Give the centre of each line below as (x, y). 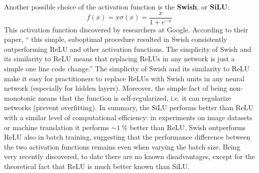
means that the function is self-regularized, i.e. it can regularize (135, 97)
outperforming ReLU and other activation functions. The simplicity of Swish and (128, 49)
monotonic (20, 97)
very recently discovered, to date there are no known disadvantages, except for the (129, 156)
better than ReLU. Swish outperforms (188, 127)
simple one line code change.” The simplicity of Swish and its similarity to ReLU (127, 69)
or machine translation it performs (57, 127)
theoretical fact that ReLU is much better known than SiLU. (97, 166)
